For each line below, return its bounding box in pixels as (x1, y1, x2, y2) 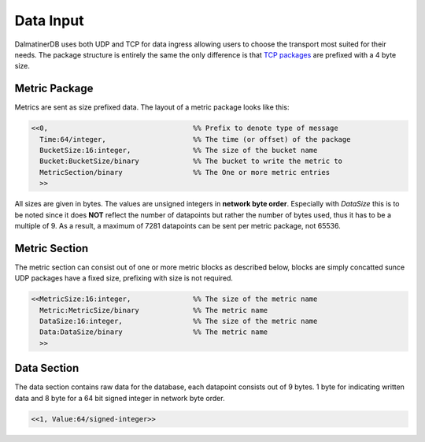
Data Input (14, 12, 84, 29)
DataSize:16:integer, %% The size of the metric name (39, 317, 318, 325)
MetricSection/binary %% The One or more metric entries (39, 168, 331, 176)
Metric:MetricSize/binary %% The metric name (39, 306, 268, 314)
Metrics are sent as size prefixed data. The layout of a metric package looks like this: (14, 102, 290, 112)
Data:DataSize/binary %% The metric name (39, 328, 268, 336)
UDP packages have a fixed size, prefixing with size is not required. (14, 273, 234, 283)
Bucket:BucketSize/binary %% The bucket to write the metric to (39, 157, 342, 165)
